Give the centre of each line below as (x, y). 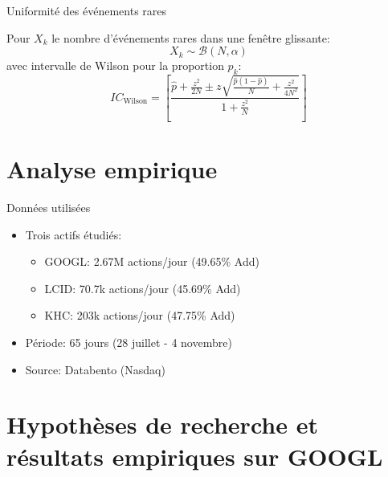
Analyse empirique (112, 169)
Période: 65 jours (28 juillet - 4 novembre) (129, 342)
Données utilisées (49, 208)
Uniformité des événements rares (87, 10)
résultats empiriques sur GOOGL (195, 456)
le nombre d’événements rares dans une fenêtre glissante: (191, 37)
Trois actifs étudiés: (74, 234)
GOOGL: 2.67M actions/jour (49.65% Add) (152, 261)
